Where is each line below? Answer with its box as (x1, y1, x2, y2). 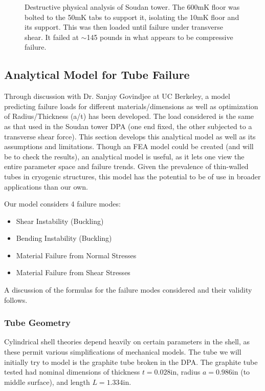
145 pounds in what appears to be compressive (86, 31, 233, 42)
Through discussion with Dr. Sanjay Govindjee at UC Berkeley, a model (4, 91, 230, 101)
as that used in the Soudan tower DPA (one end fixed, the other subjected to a (4, 120, 252, 131)
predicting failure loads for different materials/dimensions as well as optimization (4, 100, 258, 111)
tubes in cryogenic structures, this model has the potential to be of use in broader (4, 171, 261, 181)
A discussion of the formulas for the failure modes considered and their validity (4, 284, 252, 295)
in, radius (170, 366, 201, 377)
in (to (232, 366, 250, 377)
